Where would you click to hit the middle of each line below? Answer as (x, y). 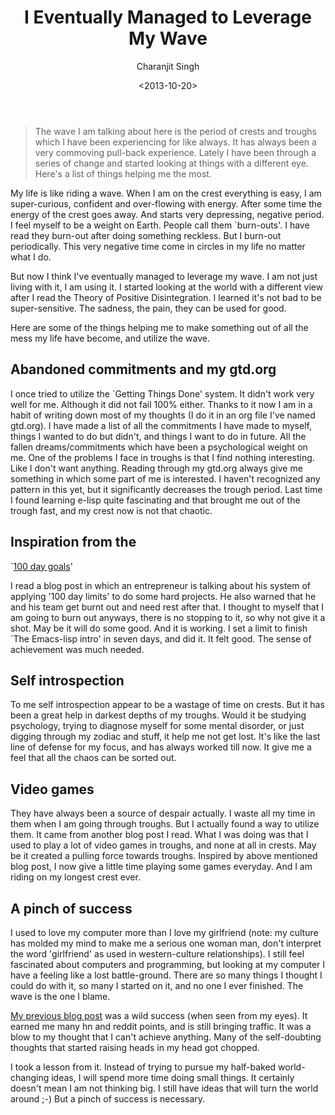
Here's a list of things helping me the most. (123, 173)
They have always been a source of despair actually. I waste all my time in (163, 813)
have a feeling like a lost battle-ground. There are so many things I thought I (166, 975)
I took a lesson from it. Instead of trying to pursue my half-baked (143, 1067)
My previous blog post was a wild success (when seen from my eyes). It (159, 1015)
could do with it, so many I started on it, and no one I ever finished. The (157, 985)
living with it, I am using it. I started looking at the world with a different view (167, 287)
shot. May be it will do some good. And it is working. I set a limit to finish (159, 628)
